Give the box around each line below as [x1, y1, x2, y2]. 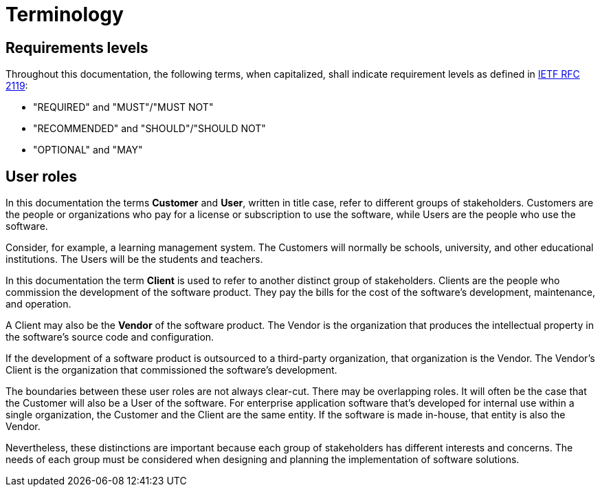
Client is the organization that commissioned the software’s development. [5, 364, 337, 376]
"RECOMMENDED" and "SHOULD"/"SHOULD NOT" [33, 122, 266, 135]
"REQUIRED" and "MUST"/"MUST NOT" [33, 101, 214, 114]
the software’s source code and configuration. [5, 331, 214, 343]
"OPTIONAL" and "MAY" [33, 144, 143, 156]
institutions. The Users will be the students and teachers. [5, 253, 263, 266]
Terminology [5, 3, 124, 26]
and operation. [5, 298, 71, 310]
